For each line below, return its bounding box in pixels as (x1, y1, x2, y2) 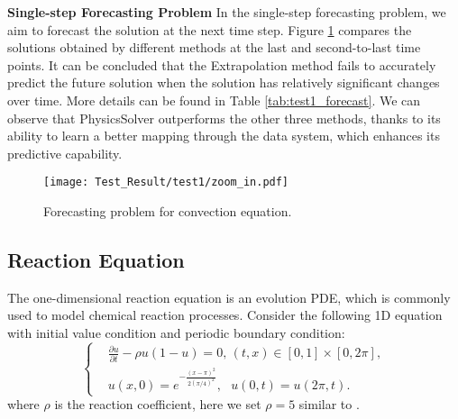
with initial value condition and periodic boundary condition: (7, 323, 345, 342)
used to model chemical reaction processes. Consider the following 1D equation (7, 305, 443, 324)
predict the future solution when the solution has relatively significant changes (7, 73, 440, 92)
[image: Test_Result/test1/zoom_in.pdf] (43, 176, 289, 189)
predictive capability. (7, 143, 123, 162)
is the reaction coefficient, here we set (54, 395, 261, 414)
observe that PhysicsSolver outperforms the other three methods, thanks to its (7, 108, 441, 127)
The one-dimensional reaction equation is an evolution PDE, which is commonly (7, 287, 451, 306)
